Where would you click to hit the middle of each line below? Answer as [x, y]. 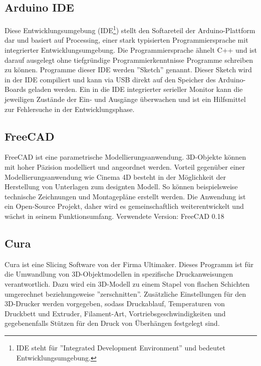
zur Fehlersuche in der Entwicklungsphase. [70, 109]
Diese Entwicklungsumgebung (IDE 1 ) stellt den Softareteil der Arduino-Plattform [130, 29]
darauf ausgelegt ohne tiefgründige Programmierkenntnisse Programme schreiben [129, 59]
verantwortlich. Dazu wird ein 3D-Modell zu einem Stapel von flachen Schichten [127, 283]
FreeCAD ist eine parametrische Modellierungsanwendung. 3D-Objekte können [125, 157]
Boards [15, 89]
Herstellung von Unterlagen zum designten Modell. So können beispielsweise [121, 187]
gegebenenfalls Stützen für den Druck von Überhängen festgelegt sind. [112, 323]
